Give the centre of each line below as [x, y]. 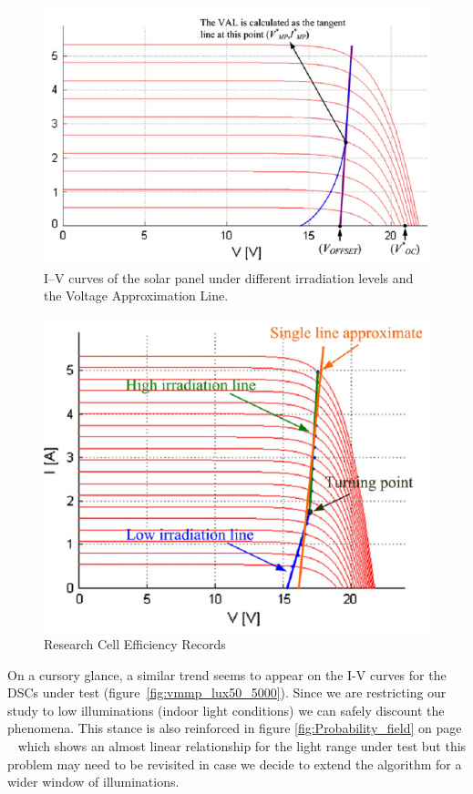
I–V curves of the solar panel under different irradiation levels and [229, 277]
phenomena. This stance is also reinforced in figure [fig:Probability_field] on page [235, 728]
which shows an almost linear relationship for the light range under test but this [242, 745]
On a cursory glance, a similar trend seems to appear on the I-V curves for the [227, 674]
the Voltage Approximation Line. [136, 295]
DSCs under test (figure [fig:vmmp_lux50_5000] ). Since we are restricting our [227, 692]
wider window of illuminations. [93, 782]
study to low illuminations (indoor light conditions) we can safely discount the [226, 710]
